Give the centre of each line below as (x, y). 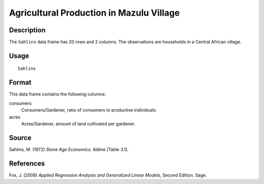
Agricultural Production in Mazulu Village (95, 13)
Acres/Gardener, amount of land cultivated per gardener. (78, 124)
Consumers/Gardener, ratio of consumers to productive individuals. (89, 110)
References (27, 163)
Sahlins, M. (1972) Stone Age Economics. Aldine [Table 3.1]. (69, 149)
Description (27, 30)
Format (20, 82)
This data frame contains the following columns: (57, 94)
